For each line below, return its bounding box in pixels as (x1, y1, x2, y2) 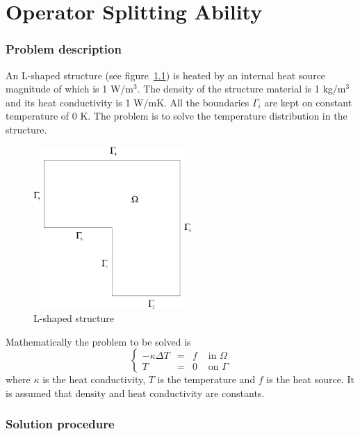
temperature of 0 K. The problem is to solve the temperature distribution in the (6, 108, 347, 123)
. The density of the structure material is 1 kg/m (137, 81, 346, 96)
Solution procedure (6, 415, 115, 433)
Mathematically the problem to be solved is (6, 334, 191, 348)
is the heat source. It (266, 372, 354, 387)
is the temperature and (157, 372, 256, 387)
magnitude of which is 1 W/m (6, 81, 134, 96)
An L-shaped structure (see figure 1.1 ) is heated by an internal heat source (6, 67, 326, 82)
